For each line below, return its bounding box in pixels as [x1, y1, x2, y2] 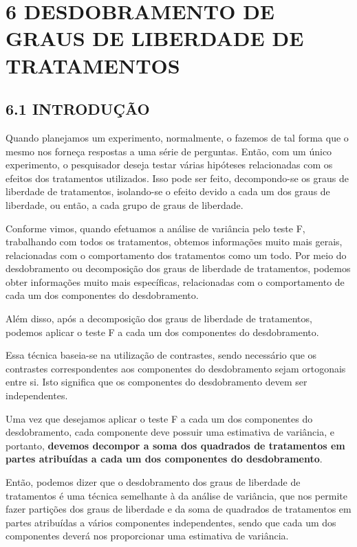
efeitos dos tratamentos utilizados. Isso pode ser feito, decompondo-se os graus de [6, 170, 349, 185]
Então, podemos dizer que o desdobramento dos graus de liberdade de [6, 475, 301, 489]
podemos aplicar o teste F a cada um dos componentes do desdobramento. [6, 324, 319, 339]
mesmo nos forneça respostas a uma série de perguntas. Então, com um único [6, 144, 332, 158]
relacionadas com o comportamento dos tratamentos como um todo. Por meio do [6, 247, 347, 262]
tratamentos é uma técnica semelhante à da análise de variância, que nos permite [6, 488, 347, 502]
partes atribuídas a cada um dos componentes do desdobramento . [6, 451, 323, 466]
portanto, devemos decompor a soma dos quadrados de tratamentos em [6, 438, 345, 452]
